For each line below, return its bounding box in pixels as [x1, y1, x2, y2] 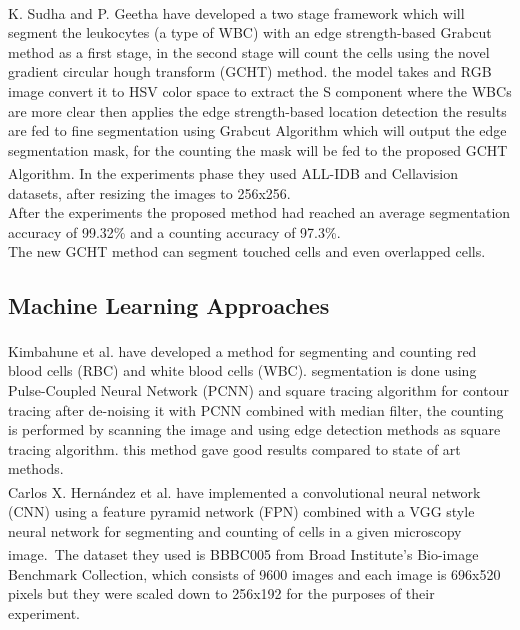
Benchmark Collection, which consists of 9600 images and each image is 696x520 [8, 563, 501, 584]
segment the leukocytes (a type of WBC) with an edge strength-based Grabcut [8, 22, 492, 43]
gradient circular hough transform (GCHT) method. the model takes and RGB [8, 61, 492, 82]
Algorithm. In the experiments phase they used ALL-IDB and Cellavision [8, 163, 458, 184]
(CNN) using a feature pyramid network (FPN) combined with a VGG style [8, 501, 475, 522]
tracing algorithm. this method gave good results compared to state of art [8, 438, 461, 459]
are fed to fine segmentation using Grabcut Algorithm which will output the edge [8, 120, 507, 141]
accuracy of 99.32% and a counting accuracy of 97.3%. [8, 221, 341, 242]
